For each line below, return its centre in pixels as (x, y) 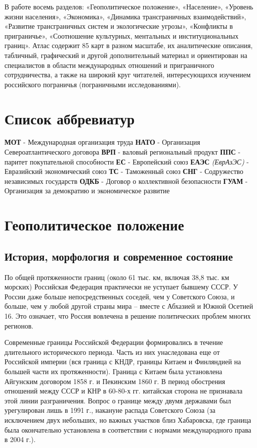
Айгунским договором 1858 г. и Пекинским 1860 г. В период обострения (115, 381)
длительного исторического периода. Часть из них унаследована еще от (112, 352)
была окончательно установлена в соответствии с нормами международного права (128, 429)
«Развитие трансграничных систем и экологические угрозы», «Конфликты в (119, 26)
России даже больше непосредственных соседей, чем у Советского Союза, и (120, 296)
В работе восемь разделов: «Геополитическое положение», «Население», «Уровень (129, 6)
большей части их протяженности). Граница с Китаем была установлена (113, 371)
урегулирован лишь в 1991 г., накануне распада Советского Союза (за (110, 410)
